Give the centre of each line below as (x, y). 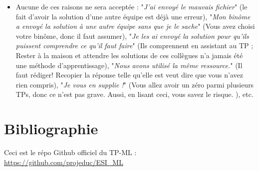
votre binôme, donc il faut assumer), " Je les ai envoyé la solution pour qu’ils (132, 36)
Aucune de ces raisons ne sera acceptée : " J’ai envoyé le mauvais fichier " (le (131, 6)
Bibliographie (51, 128)
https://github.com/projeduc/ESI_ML (64, 162)
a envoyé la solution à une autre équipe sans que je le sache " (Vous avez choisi (135, 26)
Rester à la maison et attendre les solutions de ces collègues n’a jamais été (129, 55)
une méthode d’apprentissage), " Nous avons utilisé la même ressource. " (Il (129, 65)
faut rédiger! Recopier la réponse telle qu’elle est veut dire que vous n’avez (129, 75)
